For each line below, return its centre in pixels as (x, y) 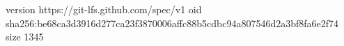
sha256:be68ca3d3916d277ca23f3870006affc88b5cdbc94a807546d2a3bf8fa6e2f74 (172, 23)
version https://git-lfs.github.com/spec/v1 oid (104, 9)
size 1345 (25, 37)
